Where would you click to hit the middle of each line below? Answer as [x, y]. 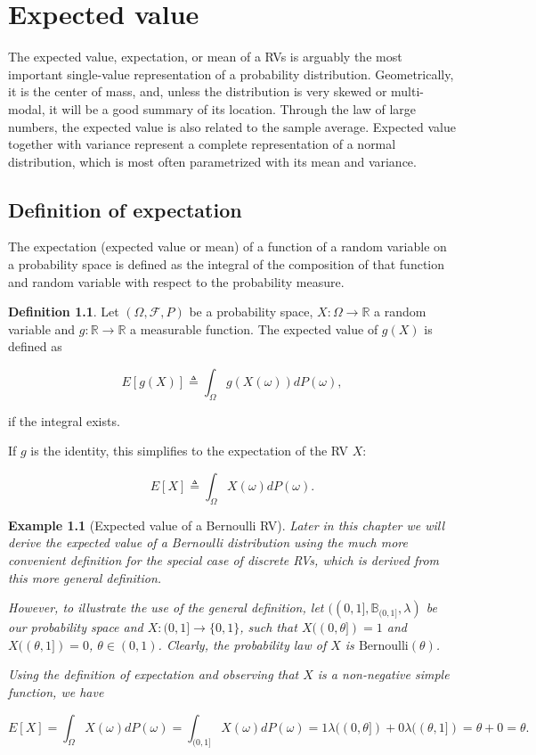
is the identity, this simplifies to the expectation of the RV [190, 451]
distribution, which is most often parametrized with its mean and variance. [212, 161]
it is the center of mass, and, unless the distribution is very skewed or [198, 91]
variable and [42, 328]
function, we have [56, 691]
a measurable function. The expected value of [254, 328]
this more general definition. [85, 577]
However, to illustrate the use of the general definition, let [166, 607]
